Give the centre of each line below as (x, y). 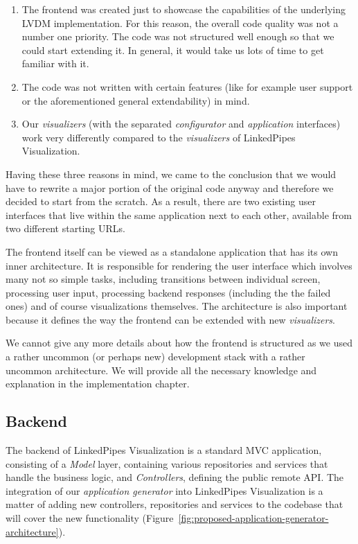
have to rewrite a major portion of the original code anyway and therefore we (170, 187)
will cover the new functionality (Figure (90, 518)
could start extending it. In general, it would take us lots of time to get (173, 50)
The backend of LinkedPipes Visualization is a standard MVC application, (164, 450)
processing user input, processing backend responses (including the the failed (168, 292)
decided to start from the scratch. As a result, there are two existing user (161, 201)
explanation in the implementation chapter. (98, 384)
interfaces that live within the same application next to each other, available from (179, 214)
